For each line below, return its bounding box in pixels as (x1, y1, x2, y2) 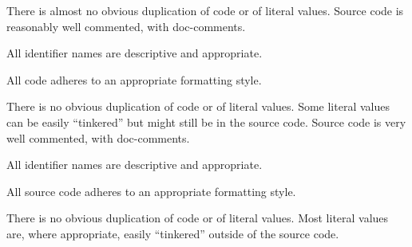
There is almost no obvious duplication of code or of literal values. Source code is (6, 2, 404, 18)
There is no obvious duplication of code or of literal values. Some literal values (6, 98, 390, 115)
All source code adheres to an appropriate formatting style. (6, 182, 296, 199)
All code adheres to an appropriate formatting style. (6, 71, 262, 88)
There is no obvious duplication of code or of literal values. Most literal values (6, 210, 389, 226)
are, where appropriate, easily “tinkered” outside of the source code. (6, 225, 339, 241)
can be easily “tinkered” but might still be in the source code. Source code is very (6, 113, 406, 130)
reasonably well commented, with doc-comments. (6, 18, 246, 34)
